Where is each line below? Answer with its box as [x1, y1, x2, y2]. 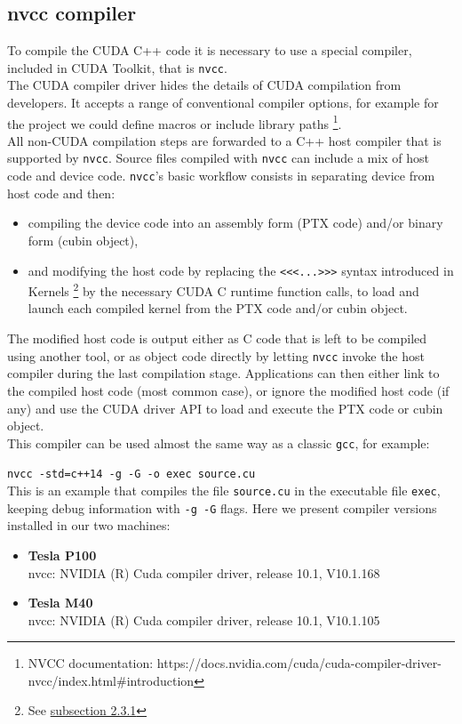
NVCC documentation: [28, 654, 154, 672]
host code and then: [7, 183, 115, 202]
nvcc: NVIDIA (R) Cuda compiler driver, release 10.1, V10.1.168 [28, 563, 380, 582]
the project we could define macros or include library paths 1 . [7, 111, 342, 133]
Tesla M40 [28, 593, 93, 612]
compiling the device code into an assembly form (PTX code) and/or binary [28, 213, 443, 232]
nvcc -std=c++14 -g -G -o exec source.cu [7, 468, 256, 481]
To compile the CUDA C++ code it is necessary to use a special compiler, [7, 41, 412, 60]
